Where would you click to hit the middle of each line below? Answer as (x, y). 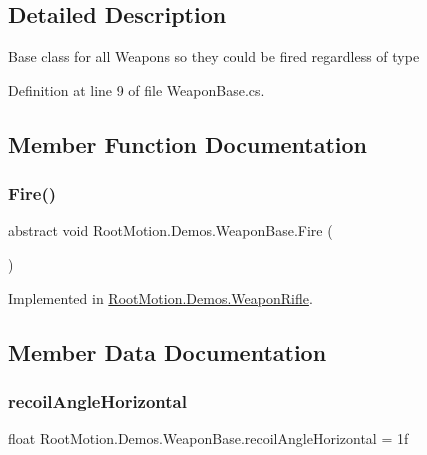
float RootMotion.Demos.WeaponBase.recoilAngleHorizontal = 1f (208, 438)
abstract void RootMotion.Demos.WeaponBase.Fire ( (170, 230)
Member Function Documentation (188, 143)
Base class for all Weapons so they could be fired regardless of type (214, 56)
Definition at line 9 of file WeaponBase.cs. (136, 89)
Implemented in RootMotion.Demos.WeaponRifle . (160, 297)
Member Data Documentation (167, 351)
